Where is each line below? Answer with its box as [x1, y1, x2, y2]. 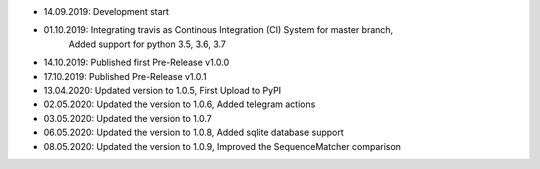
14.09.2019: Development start [43, 6, 170, 17]
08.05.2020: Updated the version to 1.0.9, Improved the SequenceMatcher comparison [43, 140, 402, 152]
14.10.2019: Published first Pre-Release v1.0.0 [43, 56, 230, 69]
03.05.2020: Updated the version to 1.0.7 [43, 112, 212, 124]
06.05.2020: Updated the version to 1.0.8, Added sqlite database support [43, 126, 344, 139]
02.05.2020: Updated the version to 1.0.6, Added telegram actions [43, 98, 316, 110]
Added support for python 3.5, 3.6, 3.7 [68, 38, 227, 50]
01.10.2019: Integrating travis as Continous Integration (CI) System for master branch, [43, 24, 394, 36]
